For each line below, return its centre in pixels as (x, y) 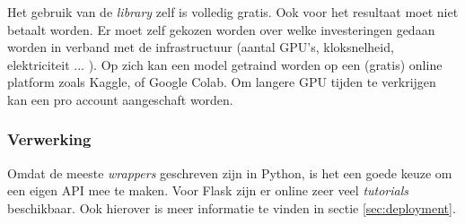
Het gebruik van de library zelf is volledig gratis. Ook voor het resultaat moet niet (233, 12)
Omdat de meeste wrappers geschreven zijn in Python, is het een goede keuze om (230, 172)
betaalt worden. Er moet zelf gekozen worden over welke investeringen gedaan (221, 29)
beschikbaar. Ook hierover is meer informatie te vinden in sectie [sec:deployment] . (232, 207)
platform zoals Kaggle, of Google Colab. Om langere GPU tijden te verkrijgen (222, 82)
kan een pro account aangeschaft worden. (120, 99)
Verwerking (49, 139)
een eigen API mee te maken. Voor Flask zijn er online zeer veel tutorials (208, 190)
